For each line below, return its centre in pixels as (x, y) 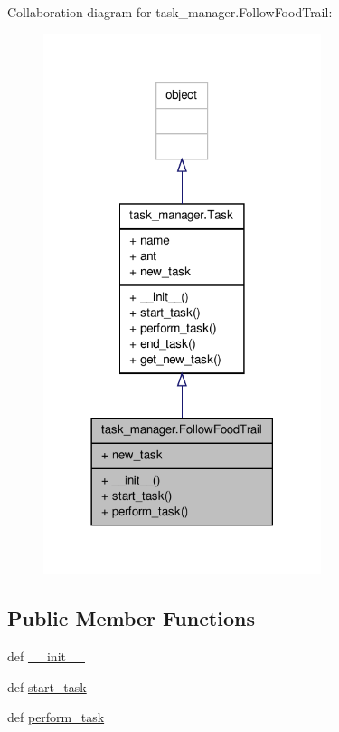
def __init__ (46, 656)
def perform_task (56, 717)
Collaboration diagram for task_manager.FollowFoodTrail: (170, 12)
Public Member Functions (131, 618)
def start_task (47, 686)
